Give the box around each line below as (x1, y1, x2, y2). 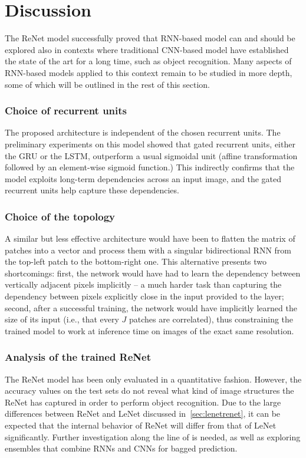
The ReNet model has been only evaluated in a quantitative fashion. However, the (5, 373, 302, 385)
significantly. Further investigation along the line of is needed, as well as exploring (5, 430, 301, 443)
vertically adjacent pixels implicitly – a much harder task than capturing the (5, 278, 282, 291)
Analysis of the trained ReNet (5, 350, 151, 364)
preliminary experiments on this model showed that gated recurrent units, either (5, 137, 295, 150)
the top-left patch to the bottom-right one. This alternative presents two (5, 255, 267, 268)
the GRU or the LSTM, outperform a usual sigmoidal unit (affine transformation (5, 149, 298, 162)
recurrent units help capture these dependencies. (5, 184, 179, 196)
